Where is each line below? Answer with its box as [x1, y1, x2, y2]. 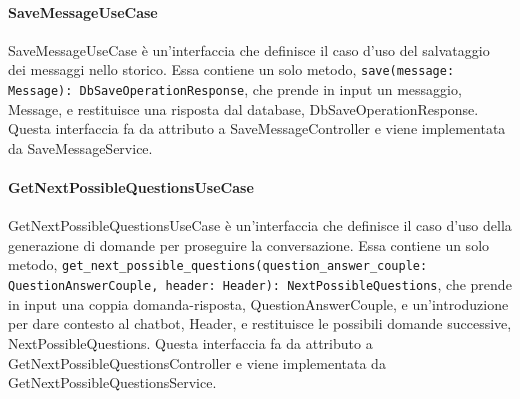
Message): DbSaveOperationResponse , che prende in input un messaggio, [8, 79, 462, 100]
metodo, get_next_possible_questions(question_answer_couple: [8, 254, 428, 275]
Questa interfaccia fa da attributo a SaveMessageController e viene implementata [8, 118, 506, 139]
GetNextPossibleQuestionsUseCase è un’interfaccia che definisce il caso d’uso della [8, 215, 512, 236]
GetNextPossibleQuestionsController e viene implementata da [8, 352, 386, 373]
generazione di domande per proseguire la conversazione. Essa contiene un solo [8, 234, 490, 255]
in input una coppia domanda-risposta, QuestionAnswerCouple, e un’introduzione [8, 293, 509, 314]
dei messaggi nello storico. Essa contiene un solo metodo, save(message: [8, 59, 455, 80]
